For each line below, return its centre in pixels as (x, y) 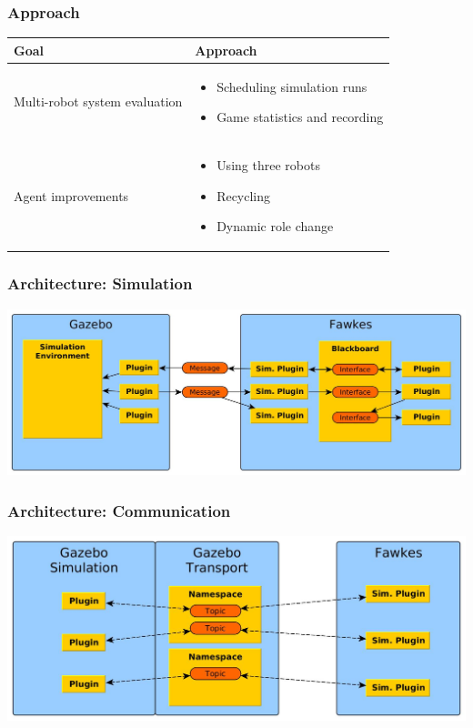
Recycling (244, 195)
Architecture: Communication (119, 510)
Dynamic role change (275, 226)
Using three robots (268, 165)
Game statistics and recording (300, 117)
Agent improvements (71, 195)
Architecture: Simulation (100, 283)
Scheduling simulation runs (292, 86)
